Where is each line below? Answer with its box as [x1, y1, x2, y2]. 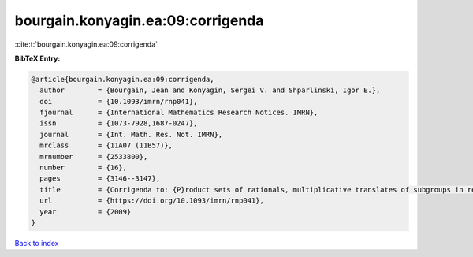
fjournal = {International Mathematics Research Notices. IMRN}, [39, 108, 318, 117]
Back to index [14, 238, 59, 248]
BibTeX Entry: [14, 54, 61, 63]
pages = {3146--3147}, [39, 174, 161, 183]
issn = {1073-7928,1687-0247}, [39, 119, 198, 128]
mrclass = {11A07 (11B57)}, [39, 141, 173, 150]
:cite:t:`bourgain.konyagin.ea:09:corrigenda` [14, 39, 158, 49]
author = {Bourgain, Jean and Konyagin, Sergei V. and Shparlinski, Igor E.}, [39, 86, 381, 95]
